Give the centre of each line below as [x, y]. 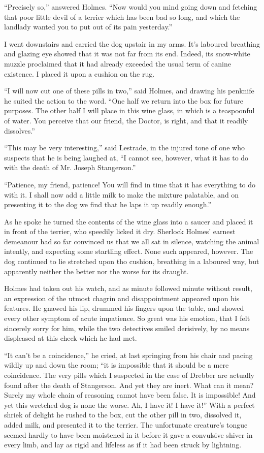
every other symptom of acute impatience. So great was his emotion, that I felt [127, 318]
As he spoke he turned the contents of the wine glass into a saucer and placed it [129, 221]
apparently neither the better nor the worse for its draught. [96, 271]
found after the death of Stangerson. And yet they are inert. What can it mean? [129, 385]
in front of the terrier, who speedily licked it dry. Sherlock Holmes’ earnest [120, 231]
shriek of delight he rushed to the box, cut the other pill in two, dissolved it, [123, 415]
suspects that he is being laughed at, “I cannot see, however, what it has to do [126, 157]
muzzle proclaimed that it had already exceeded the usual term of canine [118, 63]
